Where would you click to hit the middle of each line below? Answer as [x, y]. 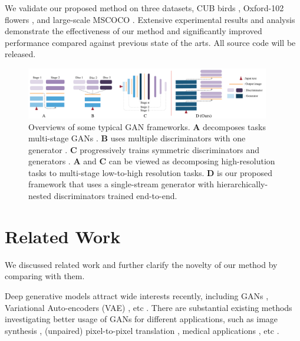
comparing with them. [45, 276]
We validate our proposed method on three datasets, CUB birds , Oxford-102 [144, 8]
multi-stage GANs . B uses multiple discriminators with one [137, 138]
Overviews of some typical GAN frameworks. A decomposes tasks [147, 126]
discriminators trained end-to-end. [116, 196]
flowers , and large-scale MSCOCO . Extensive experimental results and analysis [150, 19]
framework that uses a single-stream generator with [121, 184]
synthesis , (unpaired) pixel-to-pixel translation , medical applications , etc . [142, 330]
